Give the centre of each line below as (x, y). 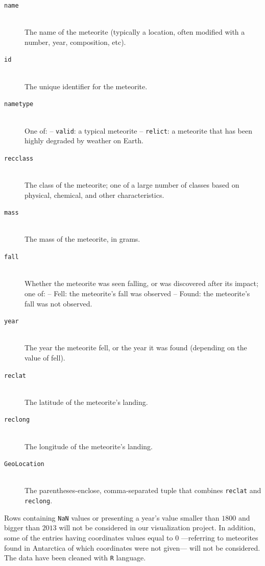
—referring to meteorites (220, 538)
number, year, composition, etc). (75, 42)
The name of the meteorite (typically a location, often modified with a (135, 32)
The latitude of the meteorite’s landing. (86, 402)
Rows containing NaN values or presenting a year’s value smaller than (112, 517)
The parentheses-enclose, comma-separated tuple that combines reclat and (143, 490)
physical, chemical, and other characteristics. (94, 195)
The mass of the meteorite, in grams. (82, 239)
